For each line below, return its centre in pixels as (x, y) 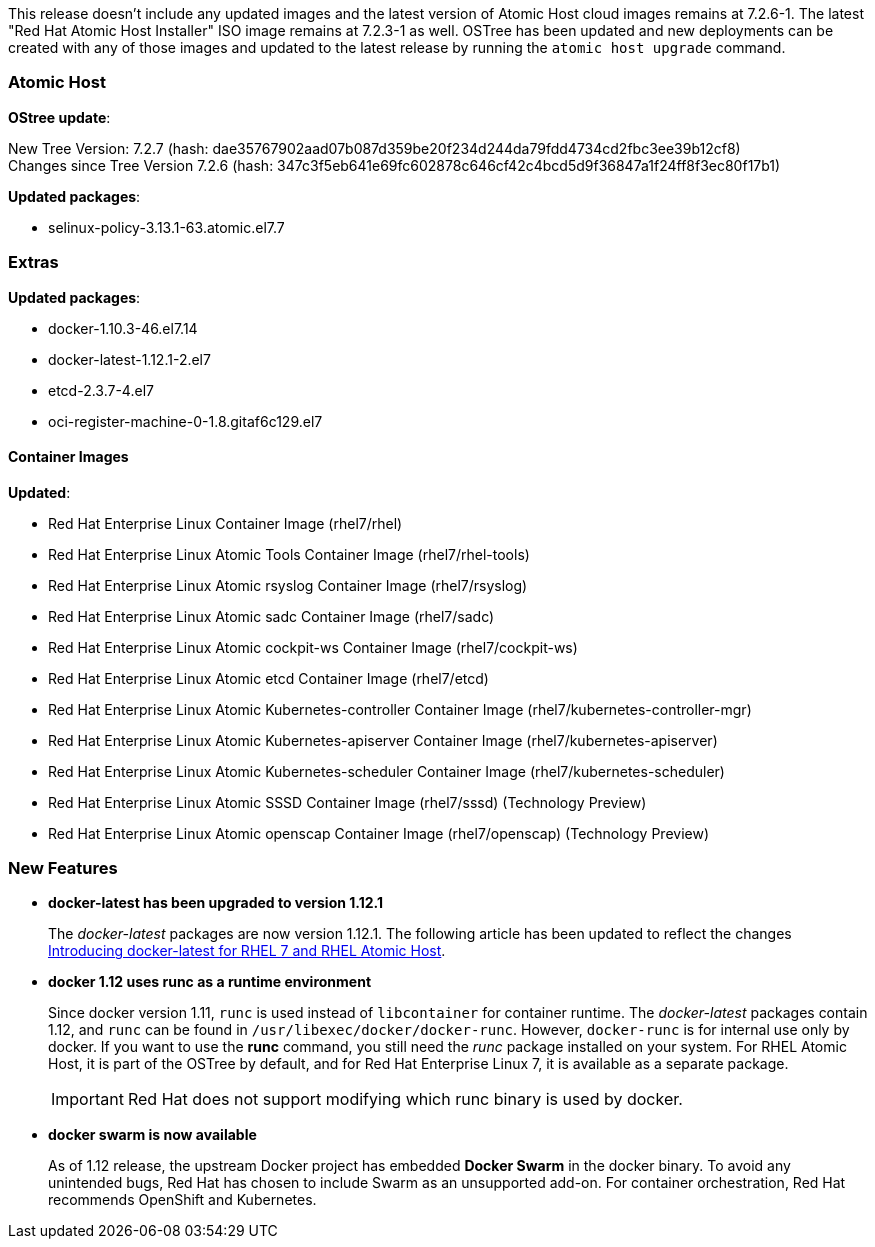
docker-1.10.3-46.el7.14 (123, 328)
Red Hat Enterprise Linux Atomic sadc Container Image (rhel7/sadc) (271, 616)
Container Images (68, 457)
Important (87, 1099)
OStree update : (59, 117)
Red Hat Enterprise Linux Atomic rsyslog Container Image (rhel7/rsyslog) (288, 585)
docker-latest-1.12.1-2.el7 (129, 359)
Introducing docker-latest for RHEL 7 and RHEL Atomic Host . (247, 951)
